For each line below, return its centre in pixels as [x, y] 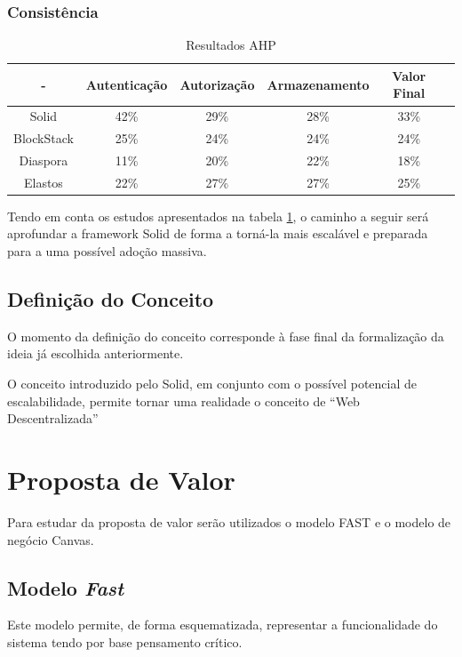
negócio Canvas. [51, 539]
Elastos [43, 182]
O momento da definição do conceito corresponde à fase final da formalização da [226, 336]
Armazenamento [318, 84]
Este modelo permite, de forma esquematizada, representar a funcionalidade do [223, 625]
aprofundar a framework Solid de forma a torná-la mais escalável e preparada [218, 233]
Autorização [217, 84]
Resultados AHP [231, 45]
